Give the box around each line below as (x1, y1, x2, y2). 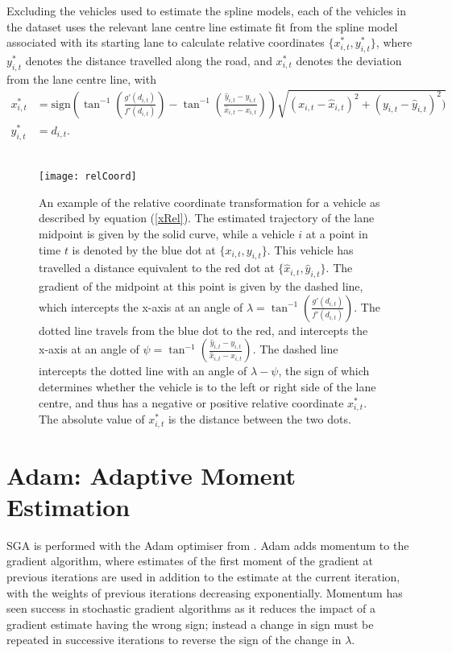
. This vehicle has (267, 241, 354, 258)
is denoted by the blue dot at (72, 241, 216, 258)
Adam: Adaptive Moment (6, 458, 296, 491)
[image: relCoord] (39, 171, 137, 183)
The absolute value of (39, 411, 145, 428)
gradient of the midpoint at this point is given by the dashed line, (39, 278, 363, 295)
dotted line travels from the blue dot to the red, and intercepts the (39, 321, 368, 338)
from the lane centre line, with (6, 70, 156, 87)
